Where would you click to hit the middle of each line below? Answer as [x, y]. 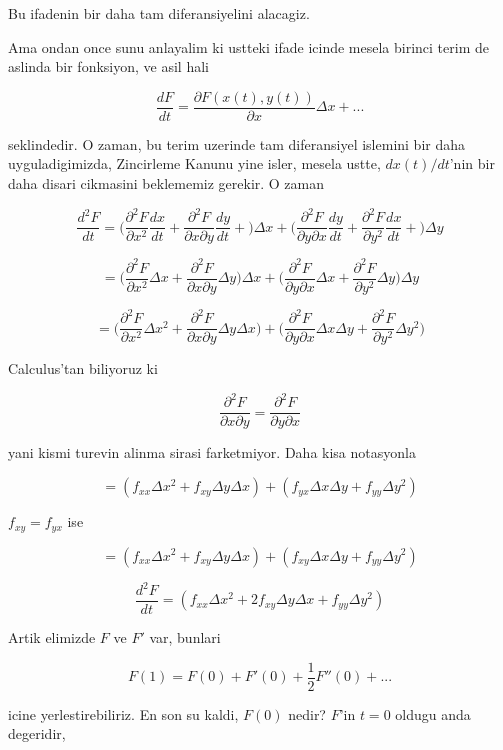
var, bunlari [185, 637]
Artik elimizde [52, 637]
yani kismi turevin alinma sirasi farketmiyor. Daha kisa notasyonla [212, 452]
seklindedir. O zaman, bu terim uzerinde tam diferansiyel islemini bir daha [237, 143]
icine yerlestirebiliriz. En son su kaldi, [123, 713]
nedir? [307, 713]
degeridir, [37, 733]
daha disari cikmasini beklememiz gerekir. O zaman [166, 183]
